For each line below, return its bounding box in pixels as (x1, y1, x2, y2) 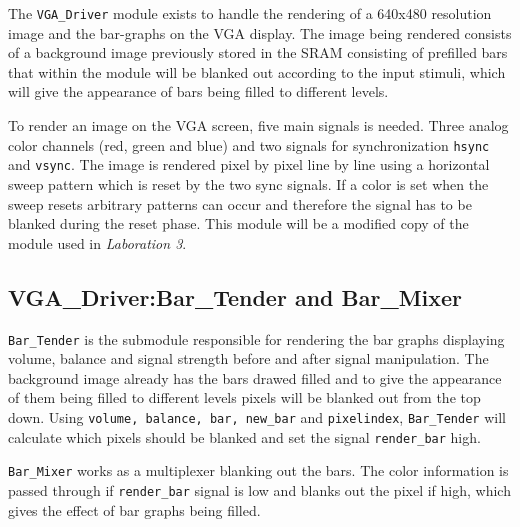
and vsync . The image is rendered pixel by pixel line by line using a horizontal (8, 154, 490, 175)
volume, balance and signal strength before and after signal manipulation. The (8, 348, 489, 369)
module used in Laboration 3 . (8, 232, 187, 253)
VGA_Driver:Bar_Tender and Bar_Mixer (8, 281, 463, 312)
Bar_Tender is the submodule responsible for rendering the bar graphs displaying (8, 328, 505, 349)
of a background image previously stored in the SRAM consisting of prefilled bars (8, 42, 508, 63)
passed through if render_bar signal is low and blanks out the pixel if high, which (8, 479, 511, 500)
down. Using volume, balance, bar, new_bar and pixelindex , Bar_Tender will (8, 406, 506, 427)
